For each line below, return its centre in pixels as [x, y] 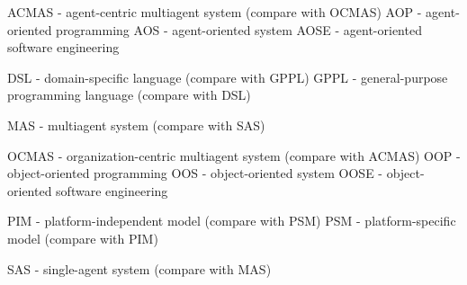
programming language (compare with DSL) [129, 95]
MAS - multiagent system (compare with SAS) [136, 125]
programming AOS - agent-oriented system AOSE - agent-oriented [239, 29]
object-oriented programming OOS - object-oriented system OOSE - [195, 173]
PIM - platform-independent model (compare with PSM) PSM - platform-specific [232, 221]
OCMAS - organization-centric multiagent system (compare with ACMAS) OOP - [234, 155]
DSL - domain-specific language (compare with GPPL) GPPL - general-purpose [228, 77]
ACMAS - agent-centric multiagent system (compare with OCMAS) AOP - [215, 12]
